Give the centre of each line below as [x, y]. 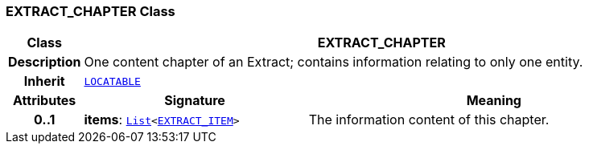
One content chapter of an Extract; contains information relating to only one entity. [334, 62]
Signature [195, 101]
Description [45, 62]
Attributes [45, 101]
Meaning [494, 101]
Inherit [44, 81]
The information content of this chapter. [429, 120]
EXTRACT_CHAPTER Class [91, 11]
